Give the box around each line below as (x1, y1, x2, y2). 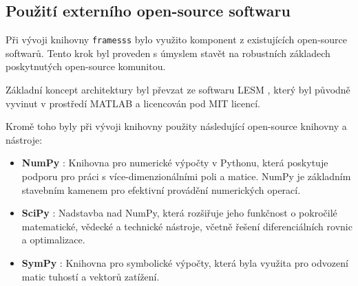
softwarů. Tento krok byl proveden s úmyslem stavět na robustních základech (6, 45, 330, 60)
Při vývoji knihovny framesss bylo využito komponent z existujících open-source (6, 32, 348, 47)
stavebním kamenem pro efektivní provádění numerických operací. (21, 182, 301, 197)
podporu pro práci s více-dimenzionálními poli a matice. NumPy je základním (21, 169, 351, 184)
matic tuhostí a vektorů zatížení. (21, 269, 160, 283)
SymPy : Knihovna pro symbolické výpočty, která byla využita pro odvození (21, 255, 348, 269)
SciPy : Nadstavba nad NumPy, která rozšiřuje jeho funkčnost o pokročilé (21, 206, 337, 220)
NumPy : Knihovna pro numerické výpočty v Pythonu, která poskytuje (21, 155, 328, 170)
